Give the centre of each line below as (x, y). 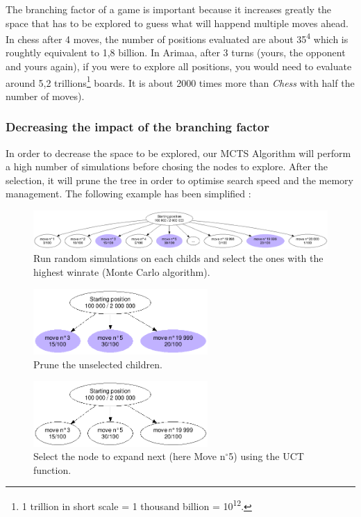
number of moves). (45, 96)
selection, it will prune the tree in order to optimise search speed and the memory (180, 180)
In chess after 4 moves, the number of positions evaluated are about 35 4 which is (177, 38)
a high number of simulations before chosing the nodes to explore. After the (167, 166)
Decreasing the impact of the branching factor (138, 127)
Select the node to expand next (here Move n (129, 456)
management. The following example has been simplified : (128, 194)
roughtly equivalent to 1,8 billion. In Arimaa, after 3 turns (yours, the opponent (176, 52)
